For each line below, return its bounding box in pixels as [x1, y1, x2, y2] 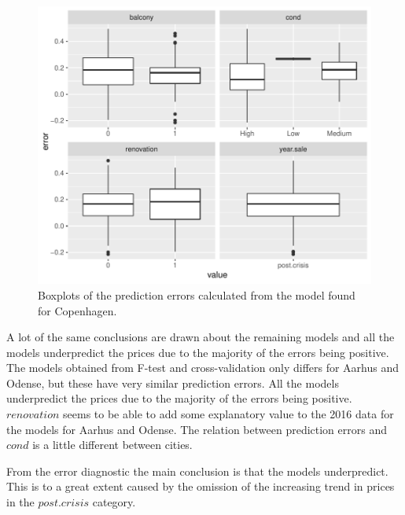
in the [6, 494, 35, 510]
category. [92, 494, 136, 510]
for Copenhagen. [38, 302, 117, 318]
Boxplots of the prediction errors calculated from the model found [38, 286, 355, 303]
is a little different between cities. [32, 436, 193, 453]
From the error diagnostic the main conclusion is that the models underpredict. [6, 462, 388, 479]
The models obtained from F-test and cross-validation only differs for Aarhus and [6, 359, 399, 376]
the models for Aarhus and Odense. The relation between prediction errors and [6, 421, 387, 437]
